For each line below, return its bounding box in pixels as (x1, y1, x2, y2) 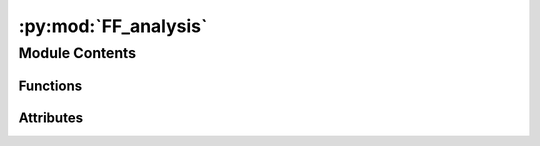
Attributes (18, 109, 84, 126)
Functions (18, 77, 83, 94)
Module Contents (18, 44, 137, 62)
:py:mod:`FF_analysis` (18, 15, 208, 37)
